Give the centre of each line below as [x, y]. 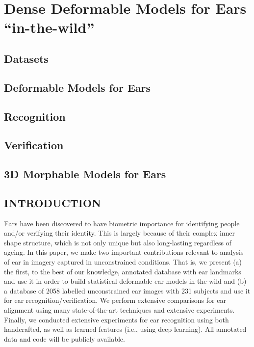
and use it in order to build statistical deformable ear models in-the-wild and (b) [125, 281]
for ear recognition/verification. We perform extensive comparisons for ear [115, 300]
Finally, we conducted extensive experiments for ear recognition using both [116, 319]
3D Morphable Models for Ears [85, 174]
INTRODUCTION [53, 202]
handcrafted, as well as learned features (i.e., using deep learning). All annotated [125, 329]
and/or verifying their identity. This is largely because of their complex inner [120, 233]
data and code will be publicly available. [64, 338]
